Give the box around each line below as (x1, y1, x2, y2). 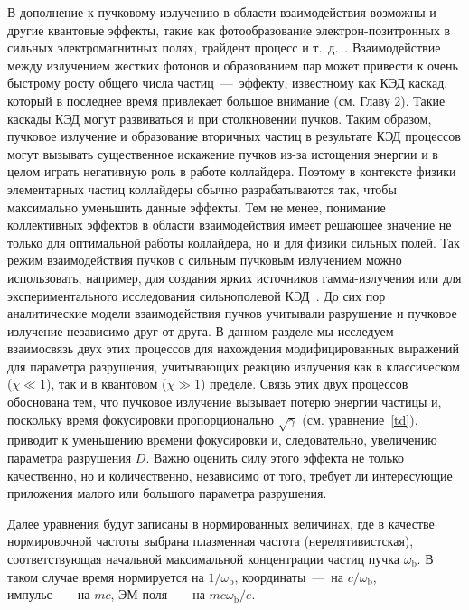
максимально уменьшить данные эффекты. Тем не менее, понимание (7, 197, 386, 216)
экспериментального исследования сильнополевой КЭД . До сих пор (7, 286, 386, 305)
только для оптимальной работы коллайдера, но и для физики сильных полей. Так (7, 232, 460, 251)
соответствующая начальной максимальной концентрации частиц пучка (7, 549, 399, 568)
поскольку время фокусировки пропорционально (7, 409, 274, 428)
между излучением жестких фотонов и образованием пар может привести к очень (7, 55, 458, 74)
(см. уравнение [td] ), (302, 409, 418, 428)
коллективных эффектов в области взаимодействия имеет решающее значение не (7, 215, 452, 234)
